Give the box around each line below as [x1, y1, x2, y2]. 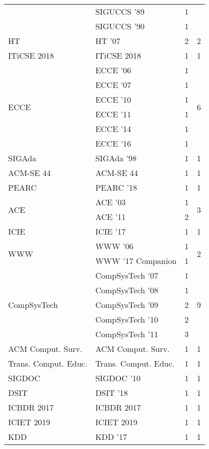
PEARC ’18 [95, 182, 137, 193]
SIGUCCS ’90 [95, 20, 145, 32]
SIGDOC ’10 [95, 372, 141, 384]
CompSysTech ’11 [95, 328, 158, 340]
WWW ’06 [95, 240, 134, 252]
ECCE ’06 [95, 64, 132, 76]
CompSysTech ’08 [95, 284, 158, 296]
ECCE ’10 [95, 94, 132, 105]
